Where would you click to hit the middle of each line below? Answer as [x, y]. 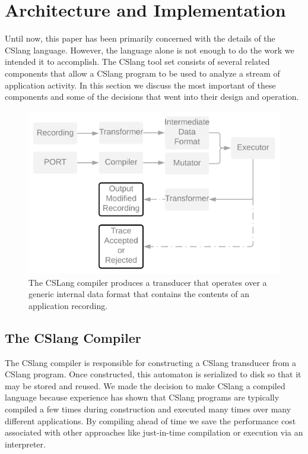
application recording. [68, 305]
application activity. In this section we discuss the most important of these [140, 85]
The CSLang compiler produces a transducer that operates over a [148, 282]
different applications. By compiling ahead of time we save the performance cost [150, 420]
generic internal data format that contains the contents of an [139, 294]
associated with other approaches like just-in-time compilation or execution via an [154, 432]
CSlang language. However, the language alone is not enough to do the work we [150, 50]
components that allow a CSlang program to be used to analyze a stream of [142, 73]
